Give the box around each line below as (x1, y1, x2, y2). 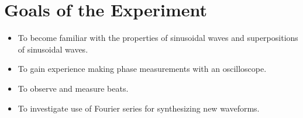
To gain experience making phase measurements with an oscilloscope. (18, 63, 267, 75)
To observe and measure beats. (18, 82, 129, 94)
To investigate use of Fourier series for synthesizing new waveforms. (18, 102, 260, 114)
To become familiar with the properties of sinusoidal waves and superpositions (18, 32, 298, 44)
